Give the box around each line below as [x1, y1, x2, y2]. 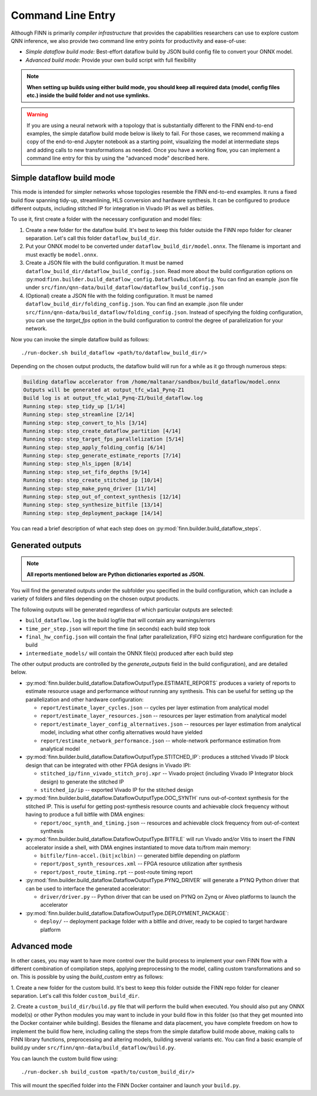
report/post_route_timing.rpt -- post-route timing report [40, 868, 193, 875]
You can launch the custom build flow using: [11, 1055, 119, 1062]
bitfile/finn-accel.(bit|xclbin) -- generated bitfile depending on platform [40, 852, 240, 859]
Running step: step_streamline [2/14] [23, 411, 135, 418]
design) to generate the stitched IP [40, 778, 124, 785]
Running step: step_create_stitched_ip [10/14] [23, 477, 163, 484]
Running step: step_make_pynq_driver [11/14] [23, 485, 157, 492]
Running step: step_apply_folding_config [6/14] [23, 444, 166, 450]
